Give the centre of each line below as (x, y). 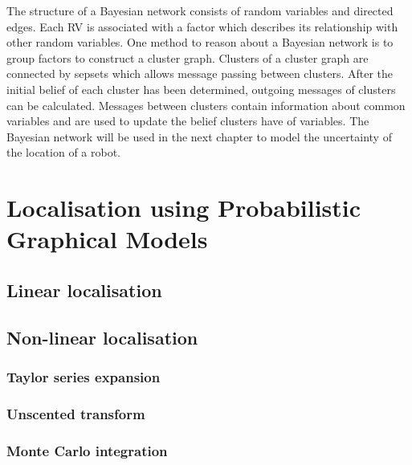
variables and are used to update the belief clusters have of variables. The (188, 121)
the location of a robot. (64, 152)
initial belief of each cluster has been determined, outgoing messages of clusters (201, 89)
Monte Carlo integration (87, 450)
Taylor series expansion (84, 376)
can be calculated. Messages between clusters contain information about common (206, 105)
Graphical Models (107, 239)
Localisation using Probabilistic (184, 208)
